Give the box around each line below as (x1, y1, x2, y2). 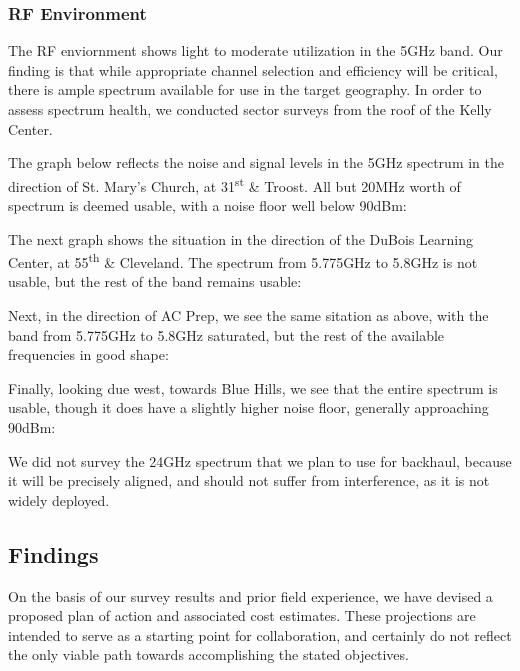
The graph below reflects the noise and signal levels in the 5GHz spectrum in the (8, 152, 505, 173)
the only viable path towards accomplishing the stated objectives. (8, 644, 409, 665)
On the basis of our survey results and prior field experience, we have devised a (8, 585, 493, 606)
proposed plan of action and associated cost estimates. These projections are (8, 605, 476, 626)
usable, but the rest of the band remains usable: (8, 271, 302, 292)
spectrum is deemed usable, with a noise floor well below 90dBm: (8, 195, 407, 216)
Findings (8, 538, 99, 569)
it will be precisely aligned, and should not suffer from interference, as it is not (8, 470, 490, 491)
